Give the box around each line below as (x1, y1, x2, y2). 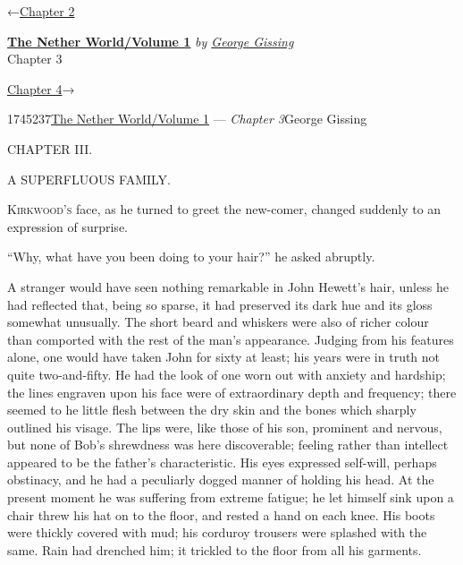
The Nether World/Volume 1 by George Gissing (7, 31, 294, 50)
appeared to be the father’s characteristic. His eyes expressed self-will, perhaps (7, 452, 437, 471)
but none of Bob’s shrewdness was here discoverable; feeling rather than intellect (7, 435, 449, 454)
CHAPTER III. (7, 139, 93, 158)
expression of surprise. (7, 217, 128, 235)
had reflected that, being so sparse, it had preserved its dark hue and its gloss (7, 295, 433, 313)
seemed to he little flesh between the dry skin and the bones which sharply (7, 400, 417, 419)
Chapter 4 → (7, 79, 75, 98)
